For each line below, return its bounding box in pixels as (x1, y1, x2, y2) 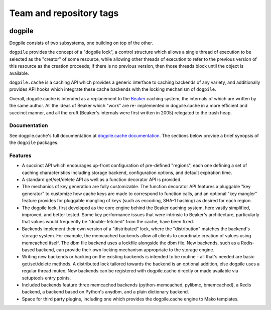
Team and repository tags (9, 8, 119, 19)
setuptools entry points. (22, 275, 71, 281)
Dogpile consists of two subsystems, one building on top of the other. (9, 40, 153, 46)
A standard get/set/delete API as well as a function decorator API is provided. (22, 177, 182, 183)
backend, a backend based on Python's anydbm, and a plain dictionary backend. (22, 289, 189, 295)
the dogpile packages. (9, 139, 59, 145)
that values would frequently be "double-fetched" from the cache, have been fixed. (22, 219, 194, 225)
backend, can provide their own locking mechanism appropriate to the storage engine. (36, 246, 215, 253)
